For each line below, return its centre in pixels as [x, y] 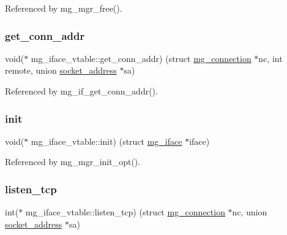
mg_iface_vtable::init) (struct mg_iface [106, 141]
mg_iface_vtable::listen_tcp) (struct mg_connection [125, 212]
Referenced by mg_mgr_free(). [64, 8]
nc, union [250, 212]
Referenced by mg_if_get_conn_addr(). [81, 91]
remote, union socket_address [61, 70]
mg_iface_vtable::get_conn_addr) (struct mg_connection [141, 58]
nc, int [270, 58]
